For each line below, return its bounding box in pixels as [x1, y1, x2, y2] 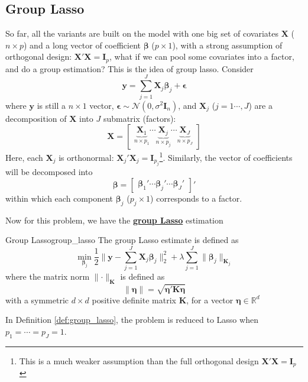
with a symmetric [5, 293, 69, 306]
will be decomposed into [5, 166, 93, 178]
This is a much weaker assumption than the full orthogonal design [19, 354, 259, 367]
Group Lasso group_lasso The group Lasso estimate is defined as [5, 234, 239, 246]
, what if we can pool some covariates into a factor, [109, 50, 294, 63]
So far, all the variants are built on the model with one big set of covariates [5, 27, 278, 40]
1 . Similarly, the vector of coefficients [159, 150, 293, 163]
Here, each [5, 151, 43, 163]
